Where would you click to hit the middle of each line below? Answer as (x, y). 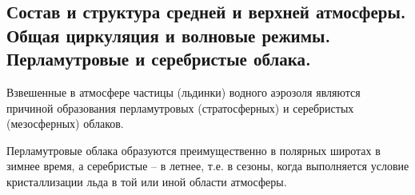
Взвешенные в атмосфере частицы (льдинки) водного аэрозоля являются (184, 92)
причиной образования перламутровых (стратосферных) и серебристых (180, 107)
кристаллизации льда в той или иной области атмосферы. (147, 181)
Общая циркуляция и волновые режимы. (169, 35)
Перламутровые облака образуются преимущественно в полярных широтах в (194, 150)
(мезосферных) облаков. (65, 123)
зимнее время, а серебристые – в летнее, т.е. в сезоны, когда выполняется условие (208, 166)
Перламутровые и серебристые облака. (159, 59)
